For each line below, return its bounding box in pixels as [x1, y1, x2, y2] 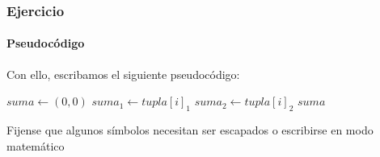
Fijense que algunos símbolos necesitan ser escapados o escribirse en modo [6, 122, 374, 138]
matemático [6, 137, 65, 154]
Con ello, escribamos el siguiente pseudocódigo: [6, 65, 240, 82]
